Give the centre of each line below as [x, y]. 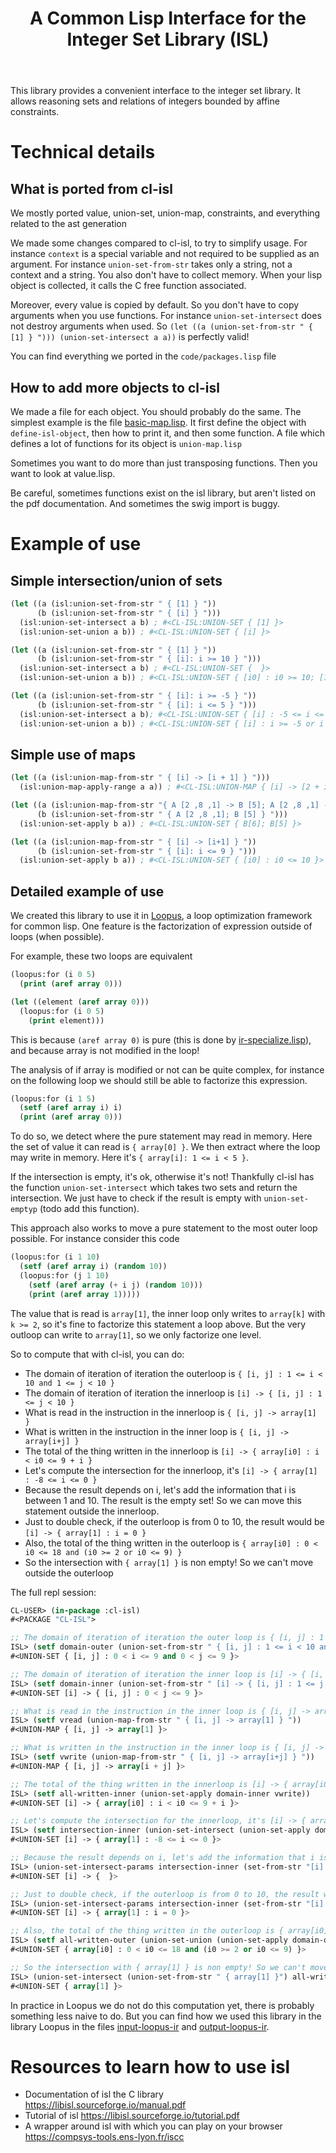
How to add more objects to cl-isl [115, 387]
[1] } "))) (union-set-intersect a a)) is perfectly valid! [130, 337]
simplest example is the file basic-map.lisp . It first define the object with [158, 422]
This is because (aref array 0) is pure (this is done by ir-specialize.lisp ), [161, 1039]
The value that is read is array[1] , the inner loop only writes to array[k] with [168, 1313]
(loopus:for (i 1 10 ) [55, 1257]
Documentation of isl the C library [94, 2094]
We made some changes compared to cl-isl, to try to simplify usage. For [159, 243]
